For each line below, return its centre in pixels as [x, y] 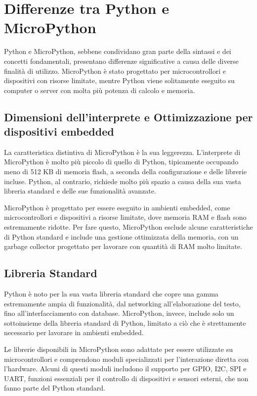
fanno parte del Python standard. [55, 388]
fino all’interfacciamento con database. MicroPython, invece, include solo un [119, 313]
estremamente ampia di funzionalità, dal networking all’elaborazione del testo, [122, 303]
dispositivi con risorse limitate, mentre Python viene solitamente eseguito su [119, 80]
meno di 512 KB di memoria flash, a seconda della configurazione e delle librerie [125, 172]
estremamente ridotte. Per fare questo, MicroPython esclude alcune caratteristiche [128, 227]
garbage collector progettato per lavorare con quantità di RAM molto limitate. [123, 246]
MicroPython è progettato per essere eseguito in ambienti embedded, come [117, 207]
